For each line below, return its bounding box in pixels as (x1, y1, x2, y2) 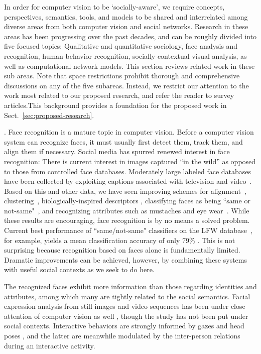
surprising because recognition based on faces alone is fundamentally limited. (4, 245, 240, 255)
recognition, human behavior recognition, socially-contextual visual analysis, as (4, 50, 247, 61)
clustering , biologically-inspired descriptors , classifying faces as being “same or (4, 195, 250, 206)
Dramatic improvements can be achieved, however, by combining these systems (4, 254, 247, 265)
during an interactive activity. (4, 340, 95, 350)
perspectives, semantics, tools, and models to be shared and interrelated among (4, 11, 248, 22)
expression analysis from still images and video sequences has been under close (4, 301, 245, 311)
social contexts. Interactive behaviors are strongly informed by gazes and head (4, 320, 244, 331)
